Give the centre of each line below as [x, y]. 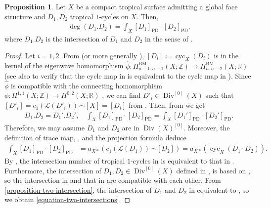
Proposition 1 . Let [35, 6]
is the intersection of [77, 39]
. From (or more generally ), [102, 55]
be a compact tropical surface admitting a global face [157, 6]
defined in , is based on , [213, 170]
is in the [226, 55]
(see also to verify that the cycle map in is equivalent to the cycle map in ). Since [128, 76]
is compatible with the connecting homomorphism [87, 85]
